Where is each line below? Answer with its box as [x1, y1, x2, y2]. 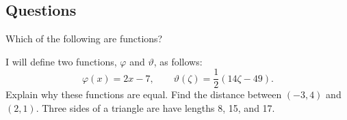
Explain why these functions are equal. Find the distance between [5, 87, 282, 102]
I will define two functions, [5, 54, 117, 68]
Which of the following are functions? [5, 31, 163, 46]
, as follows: [153, 54, 203, 68]
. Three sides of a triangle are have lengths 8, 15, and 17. [36, 101, 275, 115]
